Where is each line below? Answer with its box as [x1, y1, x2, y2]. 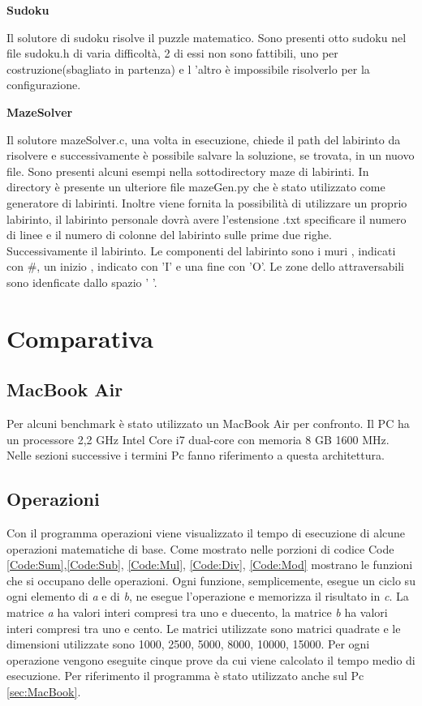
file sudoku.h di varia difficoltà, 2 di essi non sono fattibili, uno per [6, 45, 338, 62]
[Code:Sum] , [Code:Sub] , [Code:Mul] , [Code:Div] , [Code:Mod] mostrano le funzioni [6, 556, 413, 573]
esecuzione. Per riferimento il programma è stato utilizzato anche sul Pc [6, 667, 364, 684]
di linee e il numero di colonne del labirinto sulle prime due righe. [6, 226, 332, 243]
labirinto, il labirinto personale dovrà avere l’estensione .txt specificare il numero [6, 210, 407, 227]
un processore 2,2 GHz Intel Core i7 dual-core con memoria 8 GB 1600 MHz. [6, 430, 390, 447]
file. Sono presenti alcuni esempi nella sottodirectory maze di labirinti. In [6, 162, 369, 179]
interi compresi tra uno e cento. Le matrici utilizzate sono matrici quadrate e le [6, 619, 401, 636]
